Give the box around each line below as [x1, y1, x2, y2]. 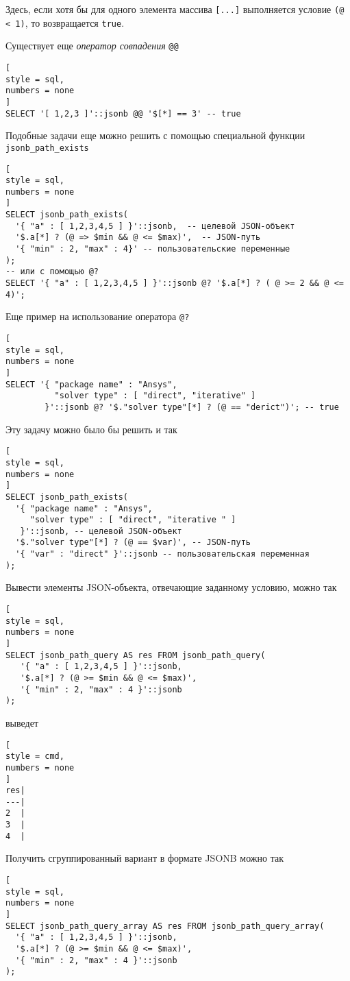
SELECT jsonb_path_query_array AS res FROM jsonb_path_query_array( [5, 921, 325, 931]
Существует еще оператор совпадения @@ [5, 38, 179, 53]
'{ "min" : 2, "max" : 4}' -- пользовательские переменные [15, 244, 290, 254]
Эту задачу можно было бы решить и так [5, 422, 177, 436]
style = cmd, [5, 751, 64, 762]
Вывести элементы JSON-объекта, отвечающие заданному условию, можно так [5, 580, 337, 594]
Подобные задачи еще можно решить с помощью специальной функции [5, 128, 305, 143]
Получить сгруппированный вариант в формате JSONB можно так [5, 851, 284, 865]
